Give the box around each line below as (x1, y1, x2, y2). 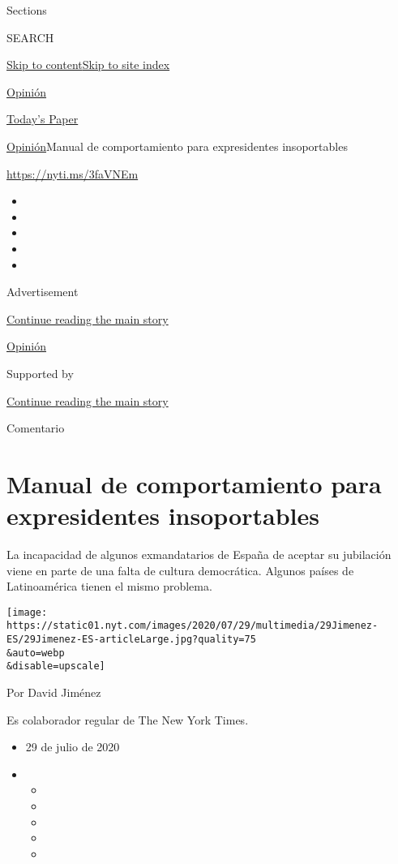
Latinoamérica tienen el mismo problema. (6, 578, 212, 595)
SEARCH (6, 28, 54, 45)
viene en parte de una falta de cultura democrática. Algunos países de (6, 561, 354, 578)
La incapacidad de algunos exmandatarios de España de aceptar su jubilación (6, 546, 392, 562)
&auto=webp (6, 647, 65, 659)
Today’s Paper (6, 110, 79, 127)
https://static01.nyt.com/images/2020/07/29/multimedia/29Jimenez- (6, 620, 379, 632)
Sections (6, 2, 47, 18)
